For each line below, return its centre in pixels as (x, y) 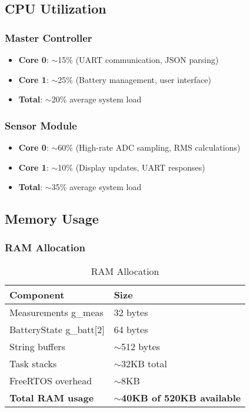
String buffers (37, 346)
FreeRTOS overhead (51, 380)
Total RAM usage (52, 397)
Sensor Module (41, 125)
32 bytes (131, 312)
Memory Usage (52, 219)
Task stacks (33, 363)
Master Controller (49, 37)
